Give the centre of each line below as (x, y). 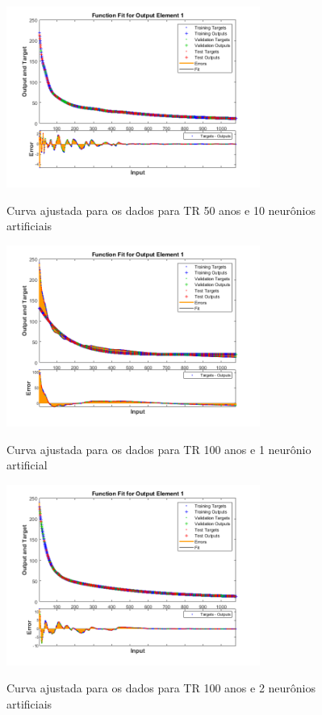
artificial (27, 465)
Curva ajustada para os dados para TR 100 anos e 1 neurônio (159, 449)
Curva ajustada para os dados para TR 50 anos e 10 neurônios (161, 210)
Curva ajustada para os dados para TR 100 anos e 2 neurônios (161, 688)
